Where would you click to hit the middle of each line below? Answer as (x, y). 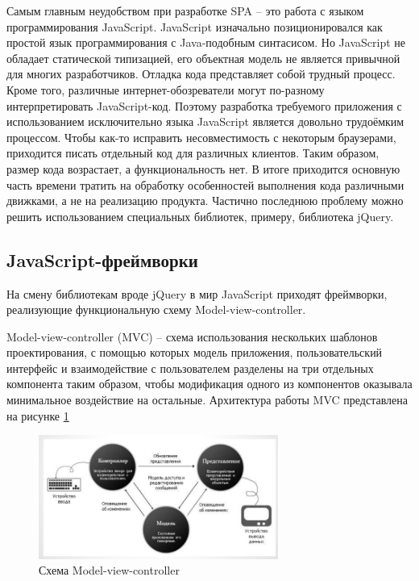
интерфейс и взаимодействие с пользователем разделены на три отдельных (190, 368)
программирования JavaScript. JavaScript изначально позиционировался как (195, 26)
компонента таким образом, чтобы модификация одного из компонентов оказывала (209, 384)
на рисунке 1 (38, 415)
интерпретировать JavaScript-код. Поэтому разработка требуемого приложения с (204, 105)
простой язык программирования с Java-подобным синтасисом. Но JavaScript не (206, 42)
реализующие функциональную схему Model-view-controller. (156, 309)
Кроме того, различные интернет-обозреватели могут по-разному (166, 89)
